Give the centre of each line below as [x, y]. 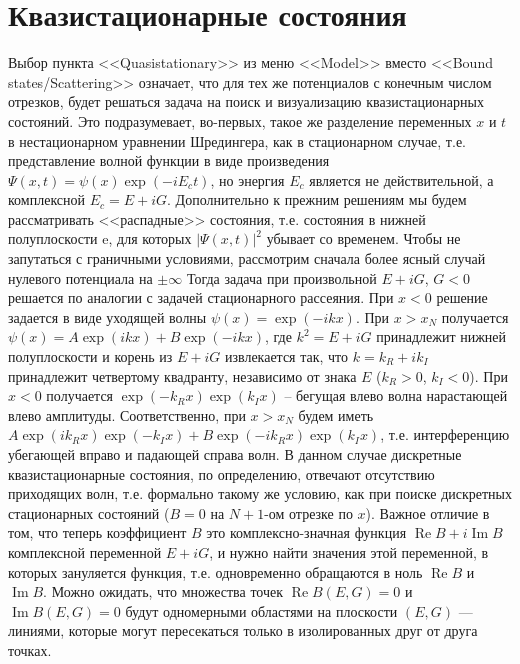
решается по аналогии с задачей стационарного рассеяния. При [201, 297]
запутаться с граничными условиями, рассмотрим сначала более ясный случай [247, 258]
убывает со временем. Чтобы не [363, 238]
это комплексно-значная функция [306, 532]
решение [462, 297]
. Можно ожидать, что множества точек [163, 591]
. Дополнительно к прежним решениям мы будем [317, 199]
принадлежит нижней [441, 336]
